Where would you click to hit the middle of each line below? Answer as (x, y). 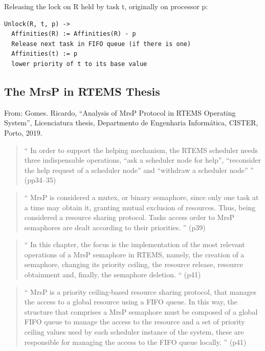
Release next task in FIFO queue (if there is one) (101, 44)
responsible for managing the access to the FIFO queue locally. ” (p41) (135, 342)
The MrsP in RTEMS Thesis (82, 91)
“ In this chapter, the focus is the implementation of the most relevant (135, 244)
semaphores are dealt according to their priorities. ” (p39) (115, 227)
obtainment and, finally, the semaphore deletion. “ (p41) (113, 275)
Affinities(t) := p (45, 54)
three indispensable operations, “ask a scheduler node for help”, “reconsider (143, 160)
